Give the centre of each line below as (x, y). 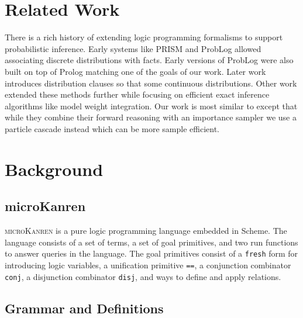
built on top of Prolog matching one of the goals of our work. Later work (135, 71)
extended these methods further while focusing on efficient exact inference (137, 94)
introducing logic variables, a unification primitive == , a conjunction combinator (148, 265)
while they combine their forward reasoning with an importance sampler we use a (151, 117)
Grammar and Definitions (84, 308)
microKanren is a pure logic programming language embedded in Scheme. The (146, 231)
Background (54, 169)
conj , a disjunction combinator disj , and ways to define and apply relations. (143, 276)
